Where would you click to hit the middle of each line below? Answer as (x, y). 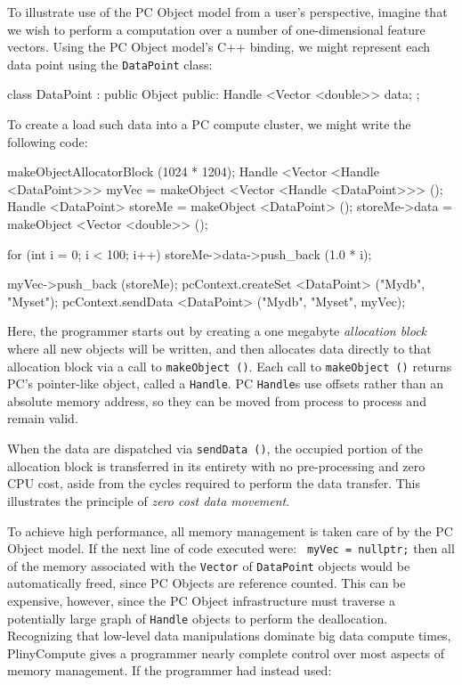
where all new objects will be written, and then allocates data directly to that (219, 348)
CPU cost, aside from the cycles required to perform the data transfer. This (214, 483)
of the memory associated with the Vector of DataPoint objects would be (209, 565)
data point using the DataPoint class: (110, 64)
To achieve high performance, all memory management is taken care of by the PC (230, 530)
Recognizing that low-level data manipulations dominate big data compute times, (229, 636)
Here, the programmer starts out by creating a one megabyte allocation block (217, 331)
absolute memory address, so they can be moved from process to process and (217, 400)
